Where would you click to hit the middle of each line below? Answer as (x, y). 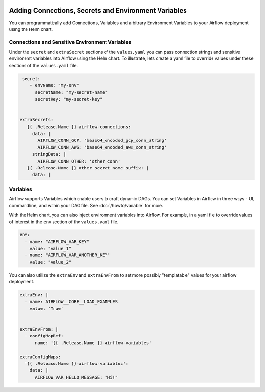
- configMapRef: (44, 336)
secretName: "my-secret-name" (71, 92)
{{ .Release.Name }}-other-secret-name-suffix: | (88, 168)
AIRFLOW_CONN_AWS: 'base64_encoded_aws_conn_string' (102, 147)
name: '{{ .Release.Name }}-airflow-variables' (93, 343)
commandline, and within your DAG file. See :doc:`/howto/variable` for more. (86, 206)
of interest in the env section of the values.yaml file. (64, 222)
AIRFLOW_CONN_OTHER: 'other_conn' (79, 161)
